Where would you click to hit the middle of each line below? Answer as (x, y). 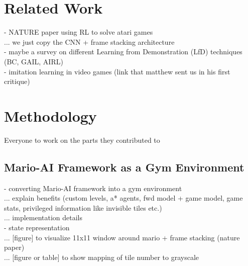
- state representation (37, 227)
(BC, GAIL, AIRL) (34, 61)
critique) (17, 81)
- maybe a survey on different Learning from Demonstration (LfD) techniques (123, 52)
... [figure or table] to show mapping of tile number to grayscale (102, 257)
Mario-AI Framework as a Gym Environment (124, 167)
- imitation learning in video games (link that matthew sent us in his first (117, 71)
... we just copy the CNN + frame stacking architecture (89, 41)
